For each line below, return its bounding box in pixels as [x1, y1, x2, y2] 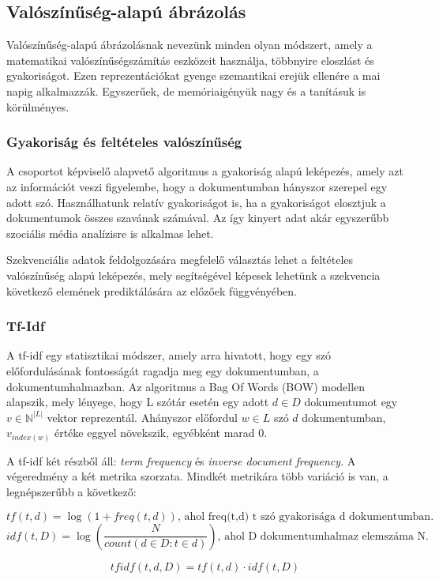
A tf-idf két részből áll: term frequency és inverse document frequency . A [6, 452, 356, 469]
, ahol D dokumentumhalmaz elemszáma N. [217, 530, 429, 542]
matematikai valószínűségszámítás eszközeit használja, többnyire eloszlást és [6, 51, 374, 68]
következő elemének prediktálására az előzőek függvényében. [6, 282, 298, 299]
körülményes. [6, 98, 69, 115]
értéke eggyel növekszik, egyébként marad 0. [54, 424, 268, 441]
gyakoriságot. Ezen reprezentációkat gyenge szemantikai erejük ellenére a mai [6, 67, 381, 84]
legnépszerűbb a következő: [6, 484, 137, 500]
